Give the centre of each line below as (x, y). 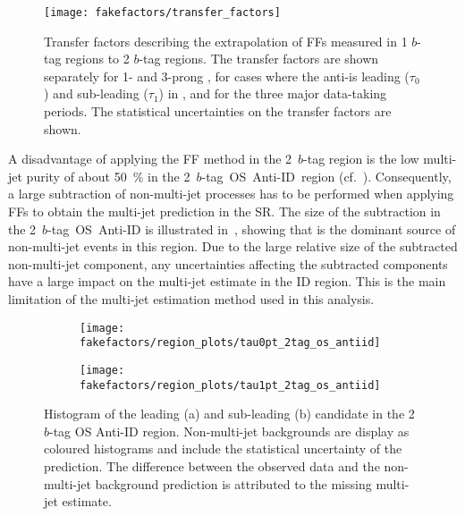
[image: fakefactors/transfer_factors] (162, 13)
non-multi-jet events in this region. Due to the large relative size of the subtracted (233, 246)
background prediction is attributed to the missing (233, 483)
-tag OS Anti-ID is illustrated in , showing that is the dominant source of (252, 228)
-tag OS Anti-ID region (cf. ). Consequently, (326, 176)
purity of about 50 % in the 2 (108, 176)
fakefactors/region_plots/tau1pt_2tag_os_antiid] (230, 385)
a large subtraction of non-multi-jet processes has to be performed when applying (231, 194)
